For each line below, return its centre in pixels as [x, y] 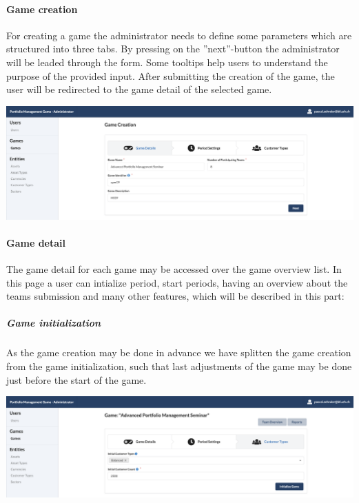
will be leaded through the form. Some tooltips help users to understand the [167, 62]
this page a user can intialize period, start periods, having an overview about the [177, 282]
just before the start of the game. [76, 379]
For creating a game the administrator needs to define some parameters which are [179, 35]
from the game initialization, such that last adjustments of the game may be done [179, 366]
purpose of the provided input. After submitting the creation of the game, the [171, 75]
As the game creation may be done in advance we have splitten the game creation [179, 352]
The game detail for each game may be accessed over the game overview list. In [174, 269]
